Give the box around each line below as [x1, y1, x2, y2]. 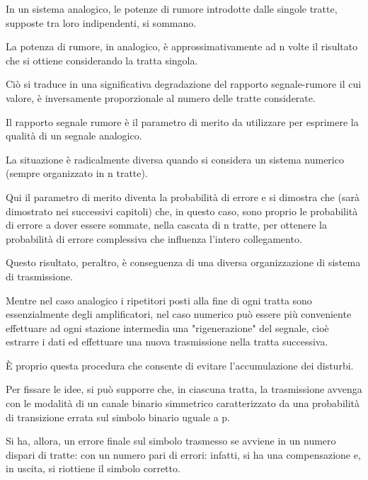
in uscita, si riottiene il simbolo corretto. [6, 461, 180, 476]
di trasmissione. [6, 268, 74, 283]
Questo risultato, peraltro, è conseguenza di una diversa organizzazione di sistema [6, 255, 361, 270]
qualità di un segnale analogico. [6, 128, 142, 143]
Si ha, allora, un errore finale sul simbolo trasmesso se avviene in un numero [6, 433, 336, 448]
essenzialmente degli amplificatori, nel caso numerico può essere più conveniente [6, 307, 352, 321]
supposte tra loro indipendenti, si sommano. [6, 15, 197, 30]
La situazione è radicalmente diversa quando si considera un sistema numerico [6, 152, 344, 166]
